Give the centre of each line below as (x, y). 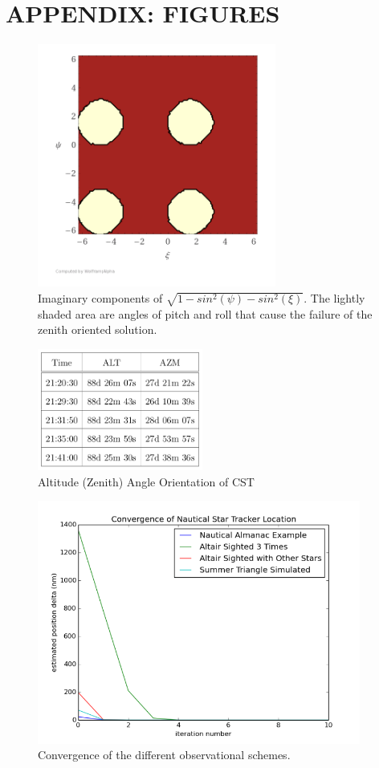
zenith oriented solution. (98, 329)
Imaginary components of (100, 298)
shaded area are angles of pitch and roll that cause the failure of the (205, 313)
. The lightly (334, 298)
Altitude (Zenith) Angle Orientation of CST (146, 481)
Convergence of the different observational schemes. (164, 755)
